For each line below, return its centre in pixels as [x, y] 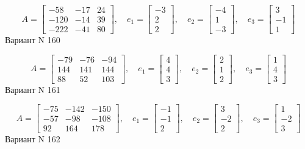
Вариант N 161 [33, 89]
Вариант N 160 [33, 40]
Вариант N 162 [33, 139]
